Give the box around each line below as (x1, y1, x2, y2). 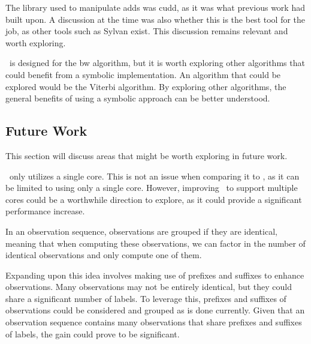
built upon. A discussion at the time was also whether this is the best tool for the (5, 13, 306, 25)
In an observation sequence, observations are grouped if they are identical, (5, 225, 277, 237)
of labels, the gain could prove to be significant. (5, 327, 180, 340)
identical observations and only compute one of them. (5, 249, 202, 261)
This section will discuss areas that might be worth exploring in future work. (5, 149, 288, 161)
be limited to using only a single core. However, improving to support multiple (5, 181, 298, 194)
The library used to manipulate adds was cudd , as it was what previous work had (5, 1, 305, 13)
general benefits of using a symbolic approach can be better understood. (5, 92, 270, 104)
